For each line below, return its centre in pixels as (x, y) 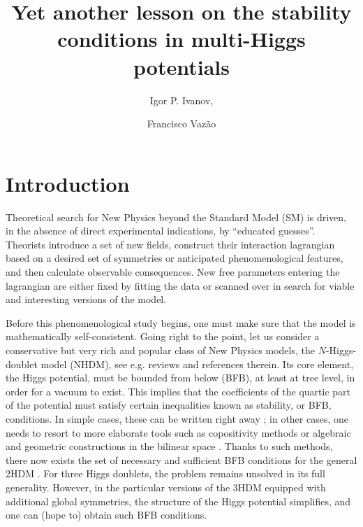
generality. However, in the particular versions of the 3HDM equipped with (166, 487)
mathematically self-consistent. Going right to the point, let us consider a (163, 336)
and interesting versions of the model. (86, 299)
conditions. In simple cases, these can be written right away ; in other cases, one (177, 418)
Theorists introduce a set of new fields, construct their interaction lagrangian (170, 244)
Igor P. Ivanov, (181, 100)
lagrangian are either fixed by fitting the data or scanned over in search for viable (180, 285)
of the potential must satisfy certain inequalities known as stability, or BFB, (169, 405)
